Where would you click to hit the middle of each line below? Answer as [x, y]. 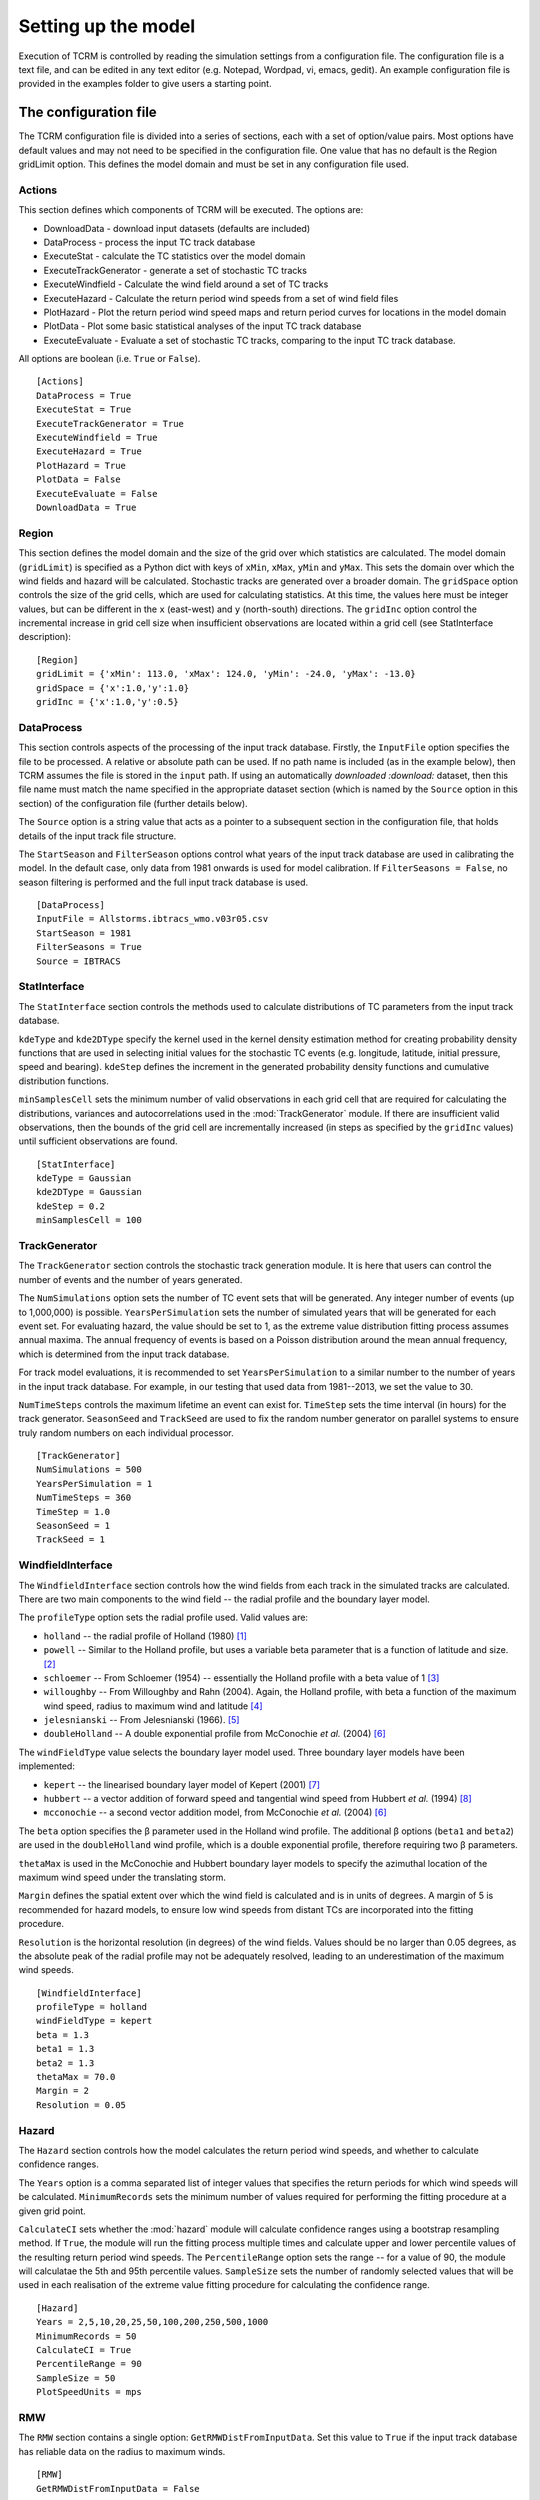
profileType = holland [92, 2007]
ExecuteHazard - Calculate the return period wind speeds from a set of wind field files [221, 298]
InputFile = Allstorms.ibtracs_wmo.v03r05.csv [152, 919]
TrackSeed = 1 [70, 1539]
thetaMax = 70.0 [76, 2077]
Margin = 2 [63, 2091]
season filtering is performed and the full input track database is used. [163, 882]
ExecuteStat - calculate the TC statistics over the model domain [174, 256]
